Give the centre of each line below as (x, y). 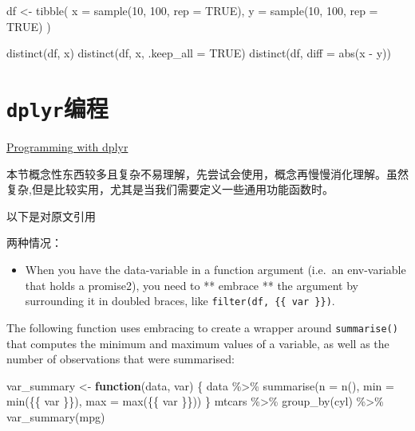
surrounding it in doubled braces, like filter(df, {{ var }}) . (180, 301)
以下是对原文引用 (51, 215)
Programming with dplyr (67, 147)
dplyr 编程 (57, 107)
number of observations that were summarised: (121, 359)
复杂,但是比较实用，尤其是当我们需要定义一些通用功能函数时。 (170, 189)
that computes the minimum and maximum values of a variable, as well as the (198, 343)
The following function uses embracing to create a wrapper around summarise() (202, 327)
